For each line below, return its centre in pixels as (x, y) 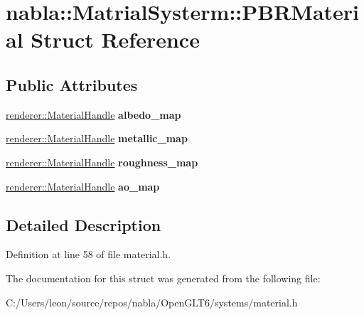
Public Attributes (72, 84)
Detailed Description (84, 224)
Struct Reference (115, 39)
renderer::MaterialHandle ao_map (83, 186)
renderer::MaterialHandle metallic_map (97, 138)
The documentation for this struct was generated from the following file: (163, 278)
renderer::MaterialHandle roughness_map (102, 162)
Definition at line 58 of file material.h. (89, 254)
